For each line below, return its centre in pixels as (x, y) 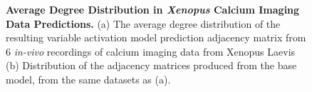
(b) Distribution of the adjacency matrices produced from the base (151, 65)
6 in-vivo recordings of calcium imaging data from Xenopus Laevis (151, 51)
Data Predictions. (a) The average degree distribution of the (143, 23)
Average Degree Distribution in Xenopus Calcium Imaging (153, 9)
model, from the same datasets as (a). (88, 79)
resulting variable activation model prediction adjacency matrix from (156, 37)
